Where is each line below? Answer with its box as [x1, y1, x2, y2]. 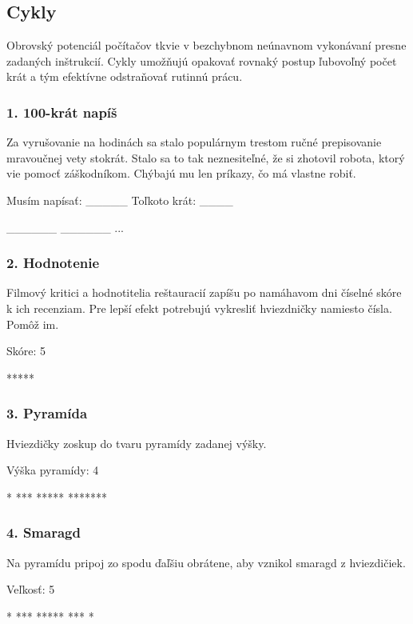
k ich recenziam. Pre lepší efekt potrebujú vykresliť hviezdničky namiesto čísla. [6, 299, 392, 316]
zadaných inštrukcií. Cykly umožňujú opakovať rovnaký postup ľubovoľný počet [6, 52, 397, 69]
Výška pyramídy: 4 [6, 462, 99, 478]
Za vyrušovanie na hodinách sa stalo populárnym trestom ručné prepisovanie [6, 134, 382, 150]
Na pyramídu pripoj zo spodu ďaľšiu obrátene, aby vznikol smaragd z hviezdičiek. [6, 554, 406, 570]
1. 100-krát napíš [6, 102, 117, 122]
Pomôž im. [6, 315, 59, 332]
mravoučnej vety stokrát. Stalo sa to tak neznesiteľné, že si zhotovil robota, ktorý [6, 149, 405, 166]
